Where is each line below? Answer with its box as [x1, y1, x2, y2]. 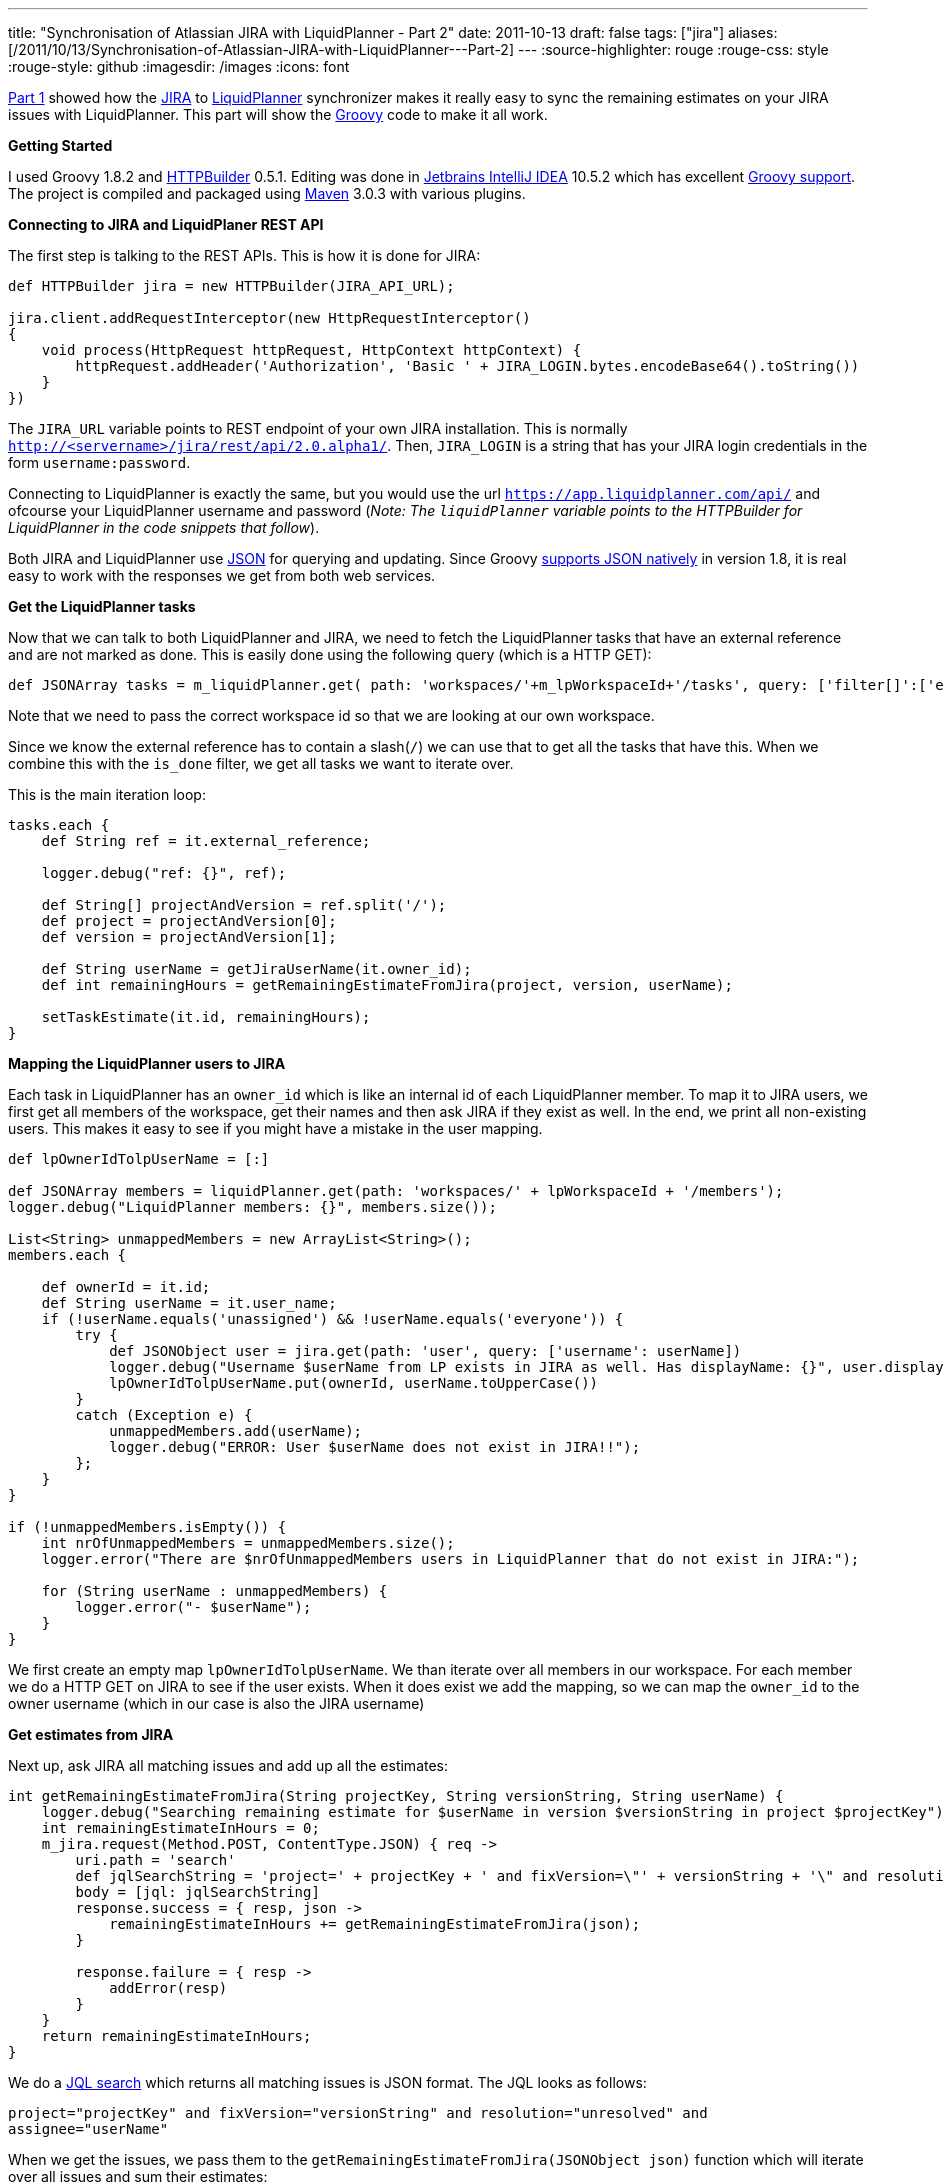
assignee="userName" [8, 2121, 169, 2137]
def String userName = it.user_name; [41, 1295, 337, 1311]
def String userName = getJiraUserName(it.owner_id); [41, 961, 472, 977]
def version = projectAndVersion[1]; [41, 929, 337, 945]
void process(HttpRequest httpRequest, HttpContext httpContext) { [41, 342, 582, 358]
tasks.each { [8, 817, 110, 833]
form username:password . [8, 454, 191, 471]
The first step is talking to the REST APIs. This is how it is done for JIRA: [8, 247, 481, 264]
